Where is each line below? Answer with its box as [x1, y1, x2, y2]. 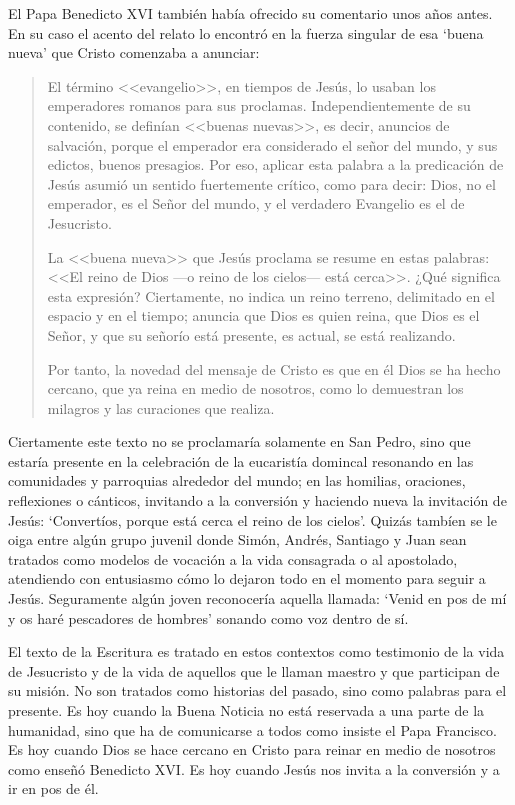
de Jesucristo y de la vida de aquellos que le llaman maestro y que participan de [8, 660, 500, 681]
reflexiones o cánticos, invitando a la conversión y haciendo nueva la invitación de [8, 490, 507, 511]
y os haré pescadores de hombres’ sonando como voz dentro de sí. [8, 607, 409, 628]
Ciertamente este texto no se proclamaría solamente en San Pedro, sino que [8, 431, 471, 452]
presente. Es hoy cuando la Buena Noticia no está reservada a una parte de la [8, 700, 485, 720]
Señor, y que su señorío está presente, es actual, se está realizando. [47, 324, 456, 345]
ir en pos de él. [8, 778, 99, 799]
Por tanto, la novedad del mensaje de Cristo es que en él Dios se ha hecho [47, 358, 501, 379]
